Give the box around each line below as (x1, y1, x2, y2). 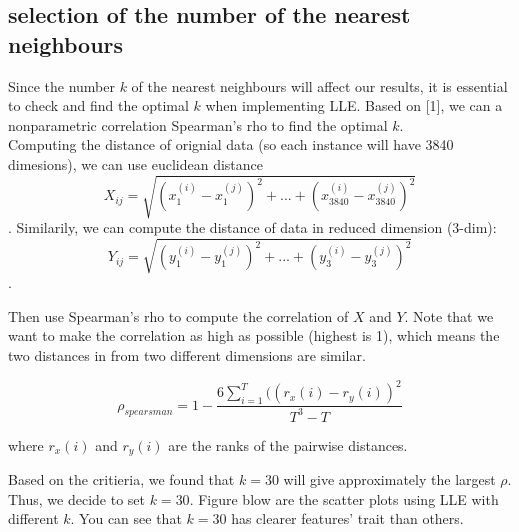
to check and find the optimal (8, 95, 189, 116)
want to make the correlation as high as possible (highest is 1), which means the (8, 325, 500, 346)
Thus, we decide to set (8, 488, 146, 509)
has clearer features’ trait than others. (231, 508, 464, 529)
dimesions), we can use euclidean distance (8, 153, 263, 174)
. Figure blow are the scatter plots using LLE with (189, 488, 499, 509)
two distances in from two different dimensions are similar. (8, 345, 366, 366)
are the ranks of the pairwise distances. (168, 434, 408, 455)
